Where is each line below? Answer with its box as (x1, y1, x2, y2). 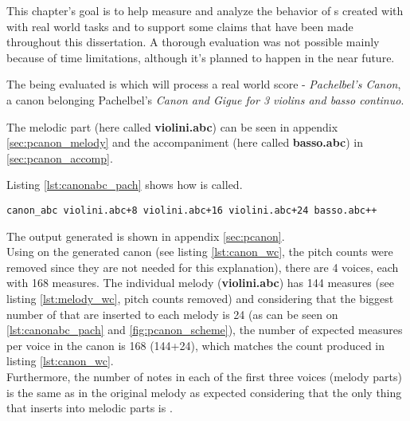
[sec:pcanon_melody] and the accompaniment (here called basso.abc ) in (6, 134, 363, 151)
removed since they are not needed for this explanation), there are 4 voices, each (6, 258, 399, 275)
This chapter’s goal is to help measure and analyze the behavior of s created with (6, 2, 404, 18)
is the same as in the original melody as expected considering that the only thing (6, 384, 402, 400)
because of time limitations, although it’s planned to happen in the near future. (6, 49, 395, 65)
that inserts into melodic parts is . (6, 399, 173, 416)
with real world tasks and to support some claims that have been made (6, 18, 353, 34)
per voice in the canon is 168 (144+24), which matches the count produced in (6, 336, 385, 353)
